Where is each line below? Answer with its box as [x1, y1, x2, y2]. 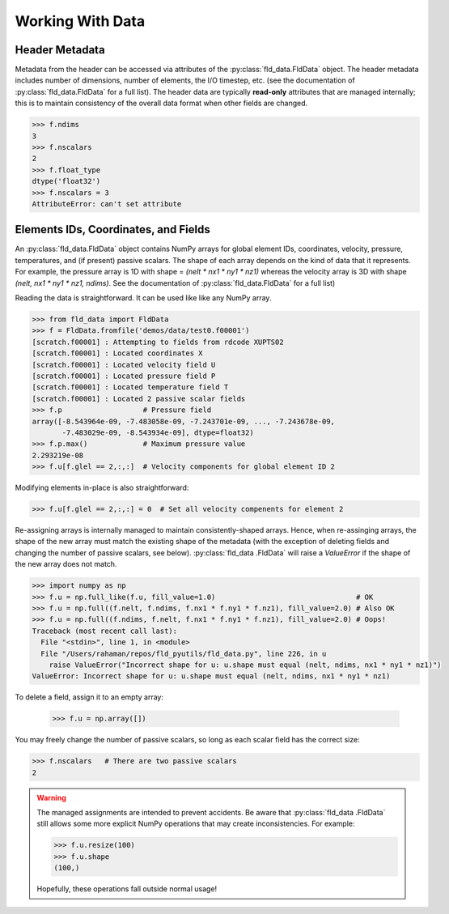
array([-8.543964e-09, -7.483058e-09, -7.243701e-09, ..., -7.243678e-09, [32, 417, 336, 426]
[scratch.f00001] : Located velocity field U [32, 360, 216, 369]
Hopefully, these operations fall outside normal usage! [36, 884, 218, 894]
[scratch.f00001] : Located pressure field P [32, 371, 216, 380]
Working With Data [15, 12, 146, 30]
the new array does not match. [15, 559, 117, 569]
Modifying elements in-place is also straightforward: [15, 483, 189, 493]
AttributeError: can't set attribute [32, 199, 182, 208]
